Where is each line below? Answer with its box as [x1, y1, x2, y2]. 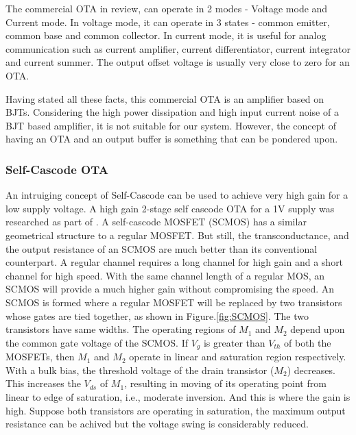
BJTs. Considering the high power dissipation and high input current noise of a [5, 105, 339, 119]
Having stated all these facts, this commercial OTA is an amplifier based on [5, 91, 324, 105]
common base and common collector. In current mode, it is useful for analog [5, 28, 327, 42]
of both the [284, 335, 331, 349]
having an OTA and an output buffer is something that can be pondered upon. [5, 132, 338, 146]
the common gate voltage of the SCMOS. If [5, 335, 188, 349]
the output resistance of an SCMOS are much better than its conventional [5, 241, 318, 256]
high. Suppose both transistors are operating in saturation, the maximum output [5, 403, 346, 417]
